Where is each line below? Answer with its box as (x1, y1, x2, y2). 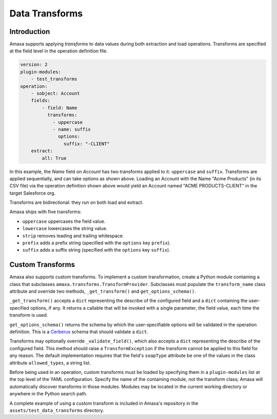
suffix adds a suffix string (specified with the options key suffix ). (22, 247, 170, 253)
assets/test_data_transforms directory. (9, 407, 105, 413)
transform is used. (9, 312, 48, 318)
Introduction (9, 27, 50, 36)
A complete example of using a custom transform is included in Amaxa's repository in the (9, 400, 199, 406)
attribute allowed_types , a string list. (9, 359, 91, 366)
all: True (42, 155, 67, 161)
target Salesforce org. (9, 190, 56, 196)
